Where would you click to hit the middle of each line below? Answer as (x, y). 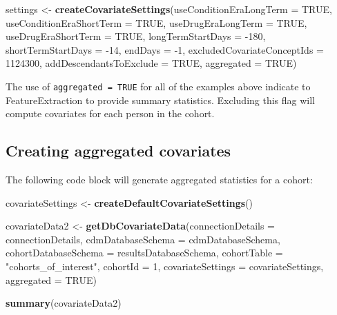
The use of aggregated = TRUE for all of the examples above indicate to (158, 86)
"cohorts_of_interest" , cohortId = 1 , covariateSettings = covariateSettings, (165, 266)
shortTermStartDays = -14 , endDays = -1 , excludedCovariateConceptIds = (165, 49)
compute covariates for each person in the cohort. (110, 113)
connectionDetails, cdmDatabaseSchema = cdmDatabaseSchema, (143, 239)
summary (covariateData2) (64, 303)
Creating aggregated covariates (118, 151)
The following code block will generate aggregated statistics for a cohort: (159, 180)
